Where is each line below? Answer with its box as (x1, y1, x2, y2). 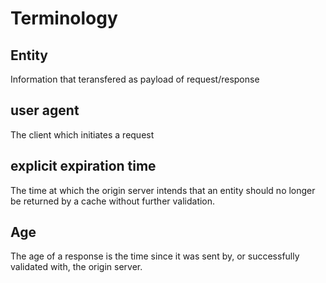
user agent (10, 102, 80, 119)
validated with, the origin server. (10, 261, 143, 273)
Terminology (10, 7, 118, 30)
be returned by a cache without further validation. (10, 195, 216, 207)
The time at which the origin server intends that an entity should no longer (10, 184, 316, 196)
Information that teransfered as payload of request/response (10, 73, 260, 85)
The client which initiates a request (10, 128, 155, 141)
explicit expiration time (10, 158, 157, 175)
